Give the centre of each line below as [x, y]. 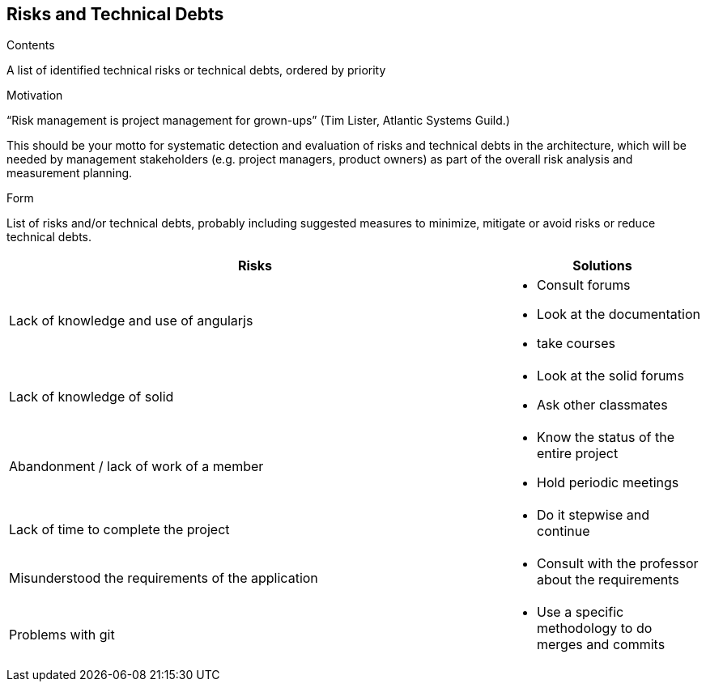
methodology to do [594, 629]
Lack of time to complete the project [119, 530]
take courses [576, 344]
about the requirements [608, 580]
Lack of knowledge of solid [91, 397]
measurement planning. [70, 173]
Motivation [35, 96]
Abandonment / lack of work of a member [136, 467]
